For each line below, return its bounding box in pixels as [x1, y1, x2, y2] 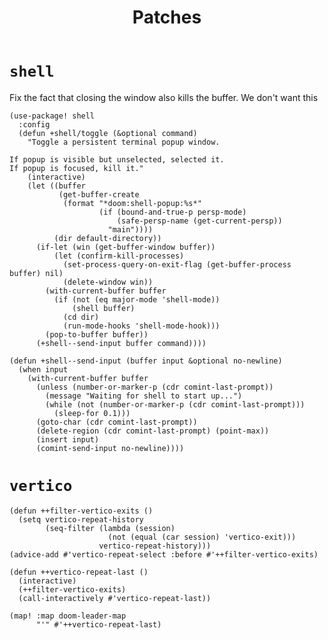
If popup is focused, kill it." [9, 163, 144, 173]
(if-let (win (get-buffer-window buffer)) [35, 242, 216, 252]
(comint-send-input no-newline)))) [35, 443, 185, 453]
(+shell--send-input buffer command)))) [35, 338, 207, 348]
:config [18, 119, 51, 130]
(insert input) [35, 434, 100, 445]
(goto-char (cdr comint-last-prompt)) [35, 417, 198, 427]
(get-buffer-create [58, 189, 140, 200]
